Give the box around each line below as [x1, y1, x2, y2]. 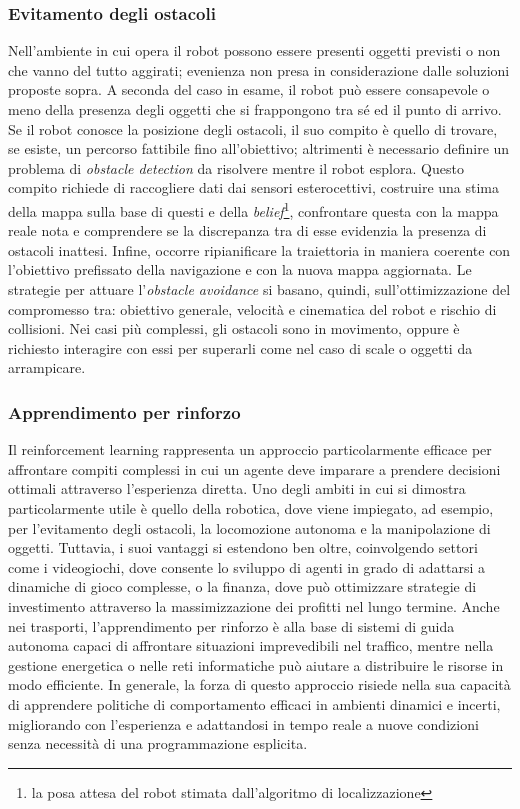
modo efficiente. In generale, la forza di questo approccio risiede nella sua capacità [8, 674, 511, 695]
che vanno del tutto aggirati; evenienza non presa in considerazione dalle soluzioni [8, 59, 510, 80]
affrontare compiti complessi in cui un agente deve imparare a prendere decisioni [8, 458, 501, 479]
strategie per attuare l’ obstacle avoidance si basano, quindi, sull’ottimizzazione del [8, 279, 511, 299]
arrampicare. [8, 357, 86, 378]
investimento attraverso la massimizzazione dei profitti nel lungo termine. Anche [8, 595, 500, 616]
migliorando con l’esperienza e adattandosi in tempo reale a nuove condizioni [8, 713, 479, 734]
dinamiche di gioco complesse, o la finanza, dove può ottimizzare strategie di [8, 576, 477, 597]
